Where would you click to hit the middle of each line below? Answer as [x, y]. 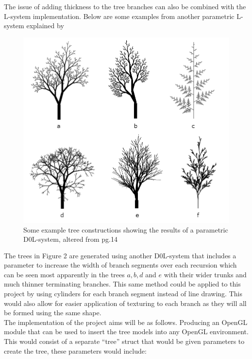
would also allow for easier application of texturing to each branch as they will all [125, 303]
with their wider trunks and [205, 274]
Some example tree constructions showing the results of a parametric [126, 229]
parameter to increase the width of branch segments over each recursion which [120, 265]
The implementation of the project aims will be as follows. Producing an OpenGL [126, 322]
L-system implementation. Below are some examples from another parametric [119, 16]
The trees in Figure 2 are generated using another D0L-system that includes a [120, 255]
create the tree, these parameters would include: [75, 350]
